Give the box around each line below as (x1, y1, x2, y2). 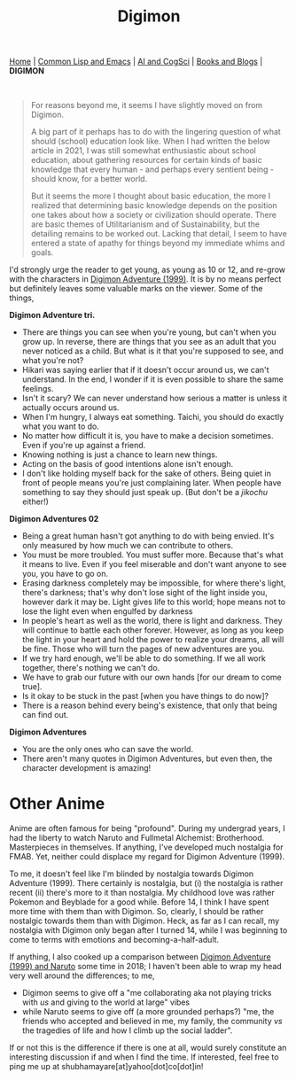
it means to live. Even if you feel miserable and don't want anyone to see (21, 559, 287, 570)
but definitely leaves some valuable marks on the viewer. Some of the (9, 284, 263, 294)
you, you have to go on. (21, 569, 109, 579)
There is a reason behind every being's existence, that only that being (21, 700, 277, 711)
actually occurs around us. (21, 402, 120, 413)
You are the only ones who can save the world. (21, 744, 193, 755)
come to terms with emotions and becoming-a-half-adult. (9, 935, 220, 945)
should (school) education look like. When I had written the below (30, 136, 270, 147)
